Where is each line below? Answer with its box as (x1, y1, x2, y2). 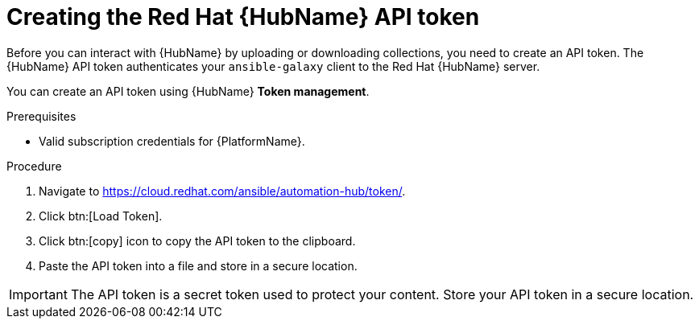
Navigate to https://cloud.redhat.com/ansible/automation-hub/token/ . (39, 183, 406, 198)
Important (9, 286, 68, 302)
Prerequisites (6, 109, 77, 123)
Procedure (6, 158, 62, 173)
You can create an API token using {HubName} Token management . (6, 84, 370, 98)
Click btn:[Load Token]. (39, 208, 163, 223)
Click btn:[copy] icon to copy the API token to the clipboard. (39, 233, 356, 248)
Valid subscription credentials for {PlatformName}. (39, 134, 305, 148)
